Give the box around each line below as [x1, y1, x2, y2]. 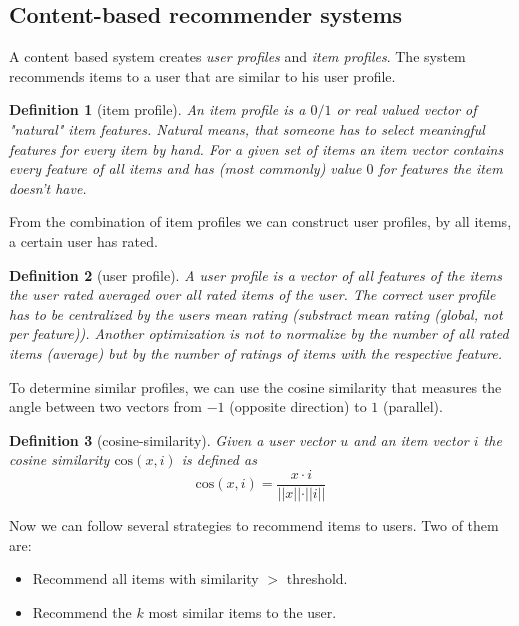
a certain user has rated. [9, 230, 158, 251]
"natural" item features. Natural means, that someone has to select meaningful [9, 118, 485, 139]
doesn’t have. [9, 177, 87, 198]
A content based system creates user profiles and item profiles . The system [9, 46, 466, 67]
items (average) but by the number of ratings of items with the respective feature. [9, 342, 502, 363]
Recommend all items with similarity [32, 568, 259, 589]
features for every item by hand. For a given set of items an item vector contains [9, 138, 504, 159]
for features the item [378, 158, 503, 179]
